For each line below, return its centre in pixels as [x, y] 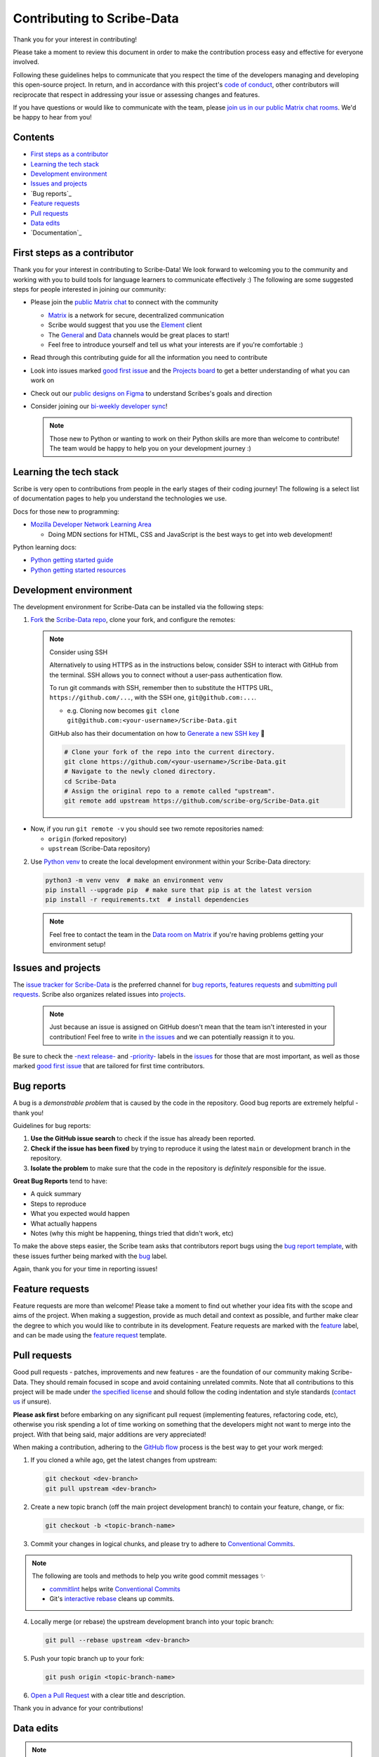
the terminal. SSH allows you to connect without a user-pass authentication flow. [166, 675]
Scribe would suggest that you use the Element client [125, 325]
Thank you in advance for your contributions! [78, 1708]
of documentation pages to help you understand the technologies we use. [120, 498]
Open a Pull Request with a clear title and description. [108, 1695]
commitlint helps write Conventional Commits [115, 1589]
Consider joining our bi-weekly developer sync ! [99, 406]
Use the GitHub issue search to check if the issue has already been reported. [143, 1139]
